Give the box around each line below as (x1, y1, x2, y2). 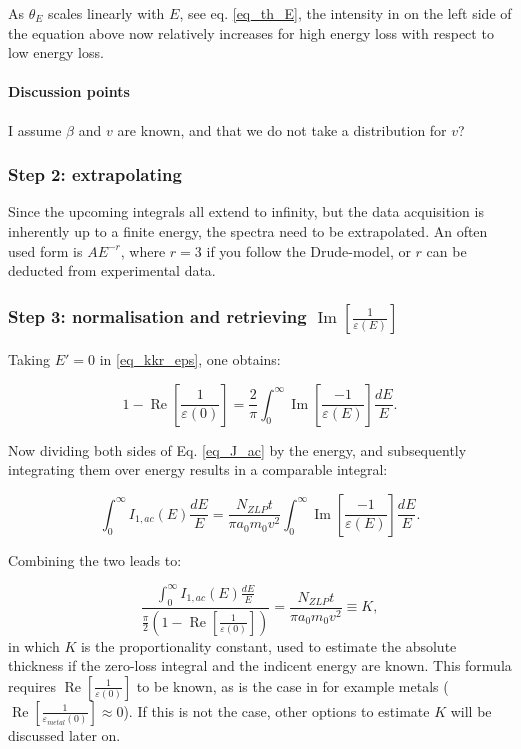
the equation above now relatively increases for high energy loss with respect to (8, 22, 494, 43)
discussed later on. (8, 724, 121, 745)
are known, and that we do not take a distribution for (117, 119, 447, 140)
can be (426, 240, 467, 261)
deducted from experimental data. (8, 260, 216, 281)
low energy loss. (8, 42, 104, 63)
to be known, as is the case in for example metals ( (136, 675, 449, 696)
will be (450, 700, 492, 721)
